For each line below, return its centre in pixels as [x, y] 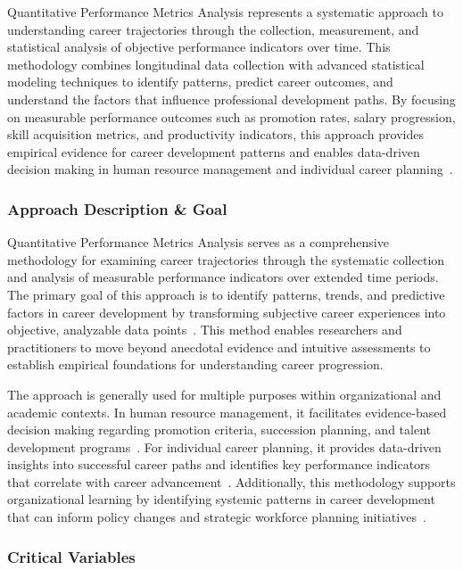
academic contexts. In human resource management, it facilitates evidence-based [227, 412]
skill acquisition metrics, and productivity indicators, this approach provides [215, 134]
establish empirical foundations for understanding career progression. [195, 364]
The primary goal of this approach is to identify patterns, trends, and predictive [226, 294]
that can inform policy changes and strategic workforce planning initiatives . [217, 517]
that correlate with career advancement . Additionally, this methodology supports [231, 481]
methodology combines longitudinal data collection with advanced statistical [216, 64]
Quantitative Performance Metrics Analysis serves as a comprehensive [198, 242]
